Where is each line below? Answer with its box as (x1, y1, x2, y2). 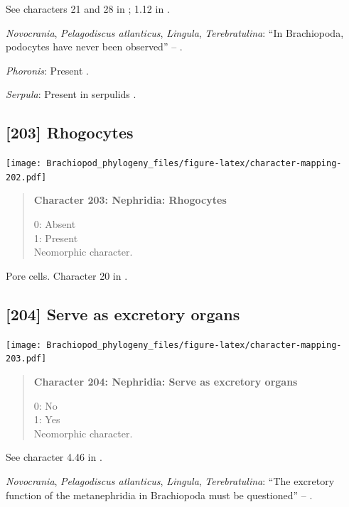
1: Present (33, 230, 78, 245)
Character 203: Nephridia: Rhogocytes (33, 192, 227, 207)
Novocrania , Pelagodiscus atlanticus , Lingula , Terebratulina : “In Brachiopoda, (6, 25, 344, 40)
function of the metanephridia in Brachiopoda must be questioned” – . (6, 487, 313, 502)
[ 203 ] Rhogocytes (6, 121, 134, 143)
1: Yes (33, 412, 60, 427)
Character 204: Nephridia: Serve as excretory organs (33, 374, 298, 388)
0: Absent (33, 217, 76, 231)
